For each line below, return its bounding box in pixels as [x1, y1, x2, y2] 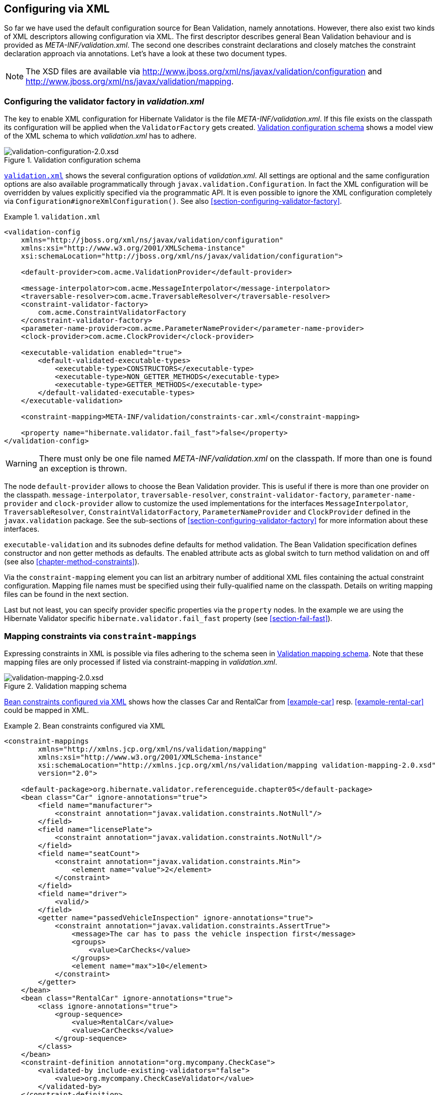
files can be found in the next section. [4, 590, 129, 599]
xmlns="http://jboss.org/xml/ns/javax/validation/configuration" [21, 236, 284, 245]
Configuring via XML [4, 3, 110, 15]
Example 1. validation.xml [4, 212, 100, 221]
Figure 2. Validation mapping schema [4, 681, 127, 690]
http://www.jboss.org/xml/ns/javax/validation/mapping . [26, 76, 234, 87]
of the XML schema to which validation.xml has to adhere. [4, 132, 196, 141]
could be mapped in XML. [4, 705, 89, 714]
